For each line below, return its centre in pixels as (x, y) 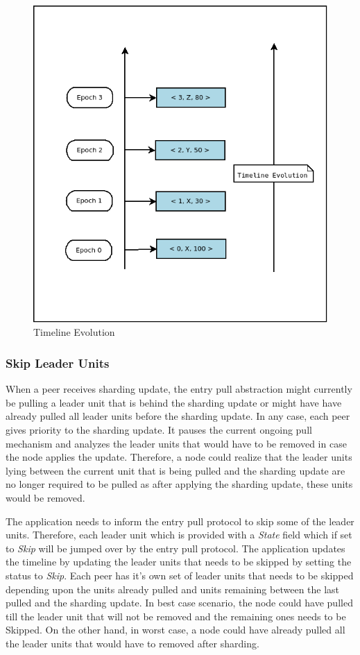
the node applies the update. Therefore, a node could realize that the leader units (179, 457)
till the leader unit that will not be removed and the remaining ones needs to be (176, 616)
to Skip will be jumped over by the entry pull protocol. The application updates (175, 548)
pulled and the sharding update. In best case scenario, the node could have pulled (179, 603)
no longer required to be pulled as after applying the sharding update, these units (179, 484)
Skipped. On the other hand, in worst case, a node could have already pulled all (175, 630)
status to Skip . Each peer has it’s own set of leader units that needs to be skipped (180, 575)
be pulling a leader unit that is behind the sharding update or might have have (174, 402)
